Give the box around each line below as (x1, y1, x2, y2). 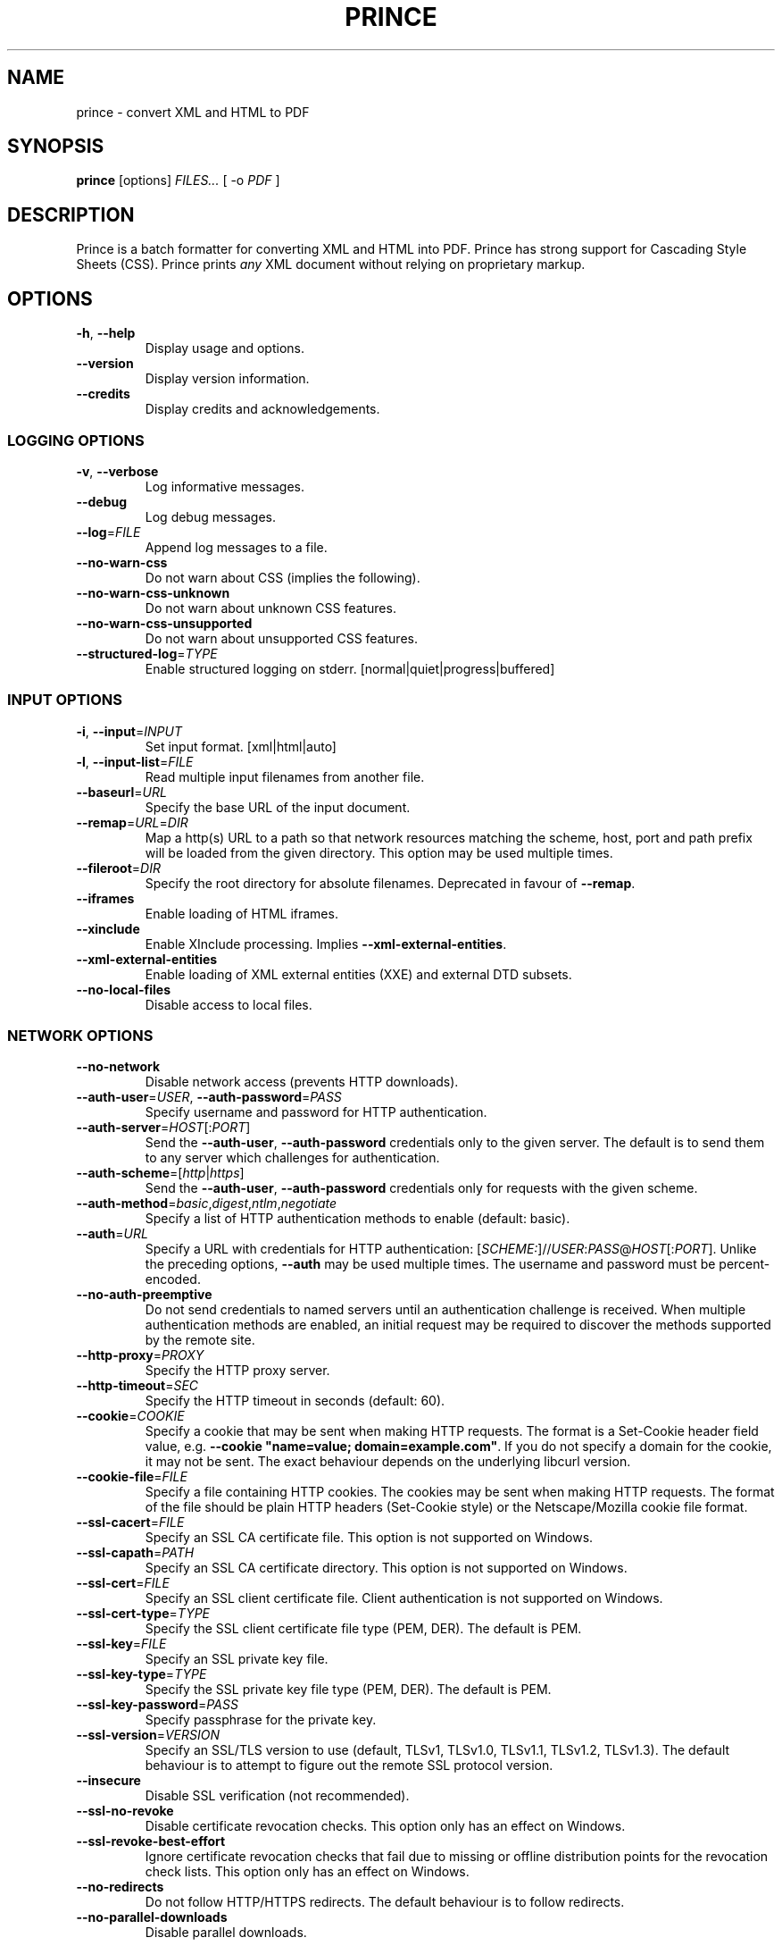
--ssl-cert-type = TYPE (76, 1606, 211, 1622)
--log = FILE (76, 524, 141, 540)
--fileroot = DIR (76, 860, 161, 876)
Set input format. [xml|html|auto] (145, 738, 337, 754)
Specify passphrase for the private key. (145, 1712, 377, 1728)
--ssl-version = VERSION (76, 1727, 220, 1743)
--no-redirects (76, 1879, 164, 1895)
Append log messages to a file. (145, 539, 328, 555)
